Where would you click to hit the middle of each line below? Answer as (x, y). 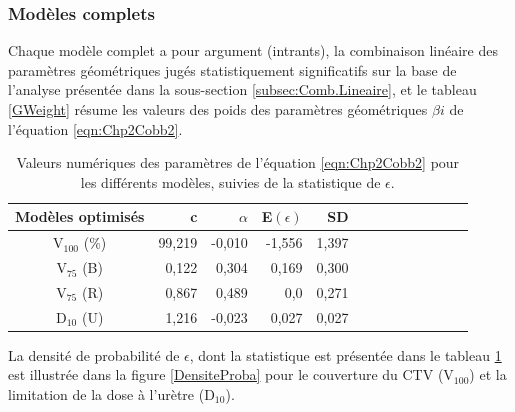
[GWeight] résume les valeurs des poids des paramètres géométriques (218, 109)
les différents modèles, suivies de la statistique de (230, 181)
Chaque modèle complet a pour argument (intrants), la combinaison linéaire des (253, 50)
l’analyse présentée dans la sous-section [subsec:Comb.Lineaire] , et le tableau (242, 89)
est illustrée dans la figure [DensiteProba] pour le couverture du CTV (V (231, 374)
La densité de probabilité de (94, 354)
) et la (488, 374)
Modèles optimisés (80, 216)
